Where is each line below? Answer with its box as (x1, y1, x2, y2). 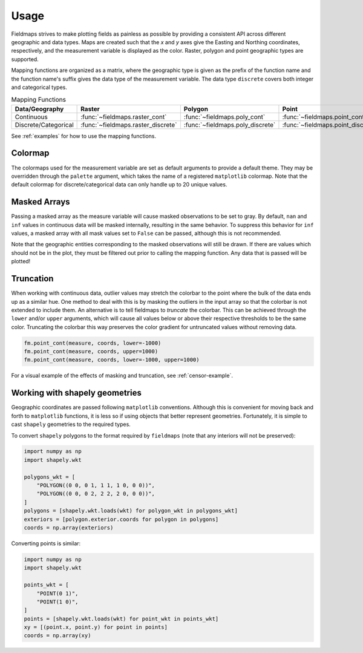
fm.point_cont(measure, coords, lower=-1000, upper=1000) (24, 356, 200, 363)
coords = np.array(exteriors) (24, 524, 114, 531)
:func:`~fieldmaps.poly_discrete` (183, 120, 276, 129)
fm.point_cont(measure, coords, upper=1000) (24, 348, 159, 355)
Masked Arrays (11, 197, 70, 207)
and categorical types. (11, 84, 68, 91)
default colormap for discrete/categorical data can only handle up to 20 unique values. (11, 181, 227, 188)
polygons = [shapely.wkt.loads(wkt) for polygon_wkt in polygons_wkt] (24, 507, 238, 514)
